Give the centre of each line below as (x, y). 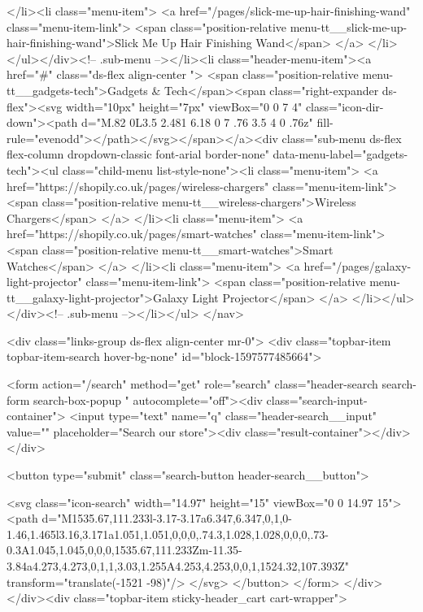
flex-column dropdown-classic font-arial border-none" (138, 154)
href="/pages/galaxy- (358, 265)
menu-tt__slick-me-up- (349, 26)
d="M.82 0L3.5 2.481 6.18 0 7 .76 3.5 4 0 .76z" (197, 122)
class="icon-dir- (345, 106)
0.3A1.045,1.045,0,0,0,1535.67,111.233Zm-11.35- (124, 550)
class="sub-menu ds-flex (342, 138)
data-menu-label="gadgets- (340, 154)
